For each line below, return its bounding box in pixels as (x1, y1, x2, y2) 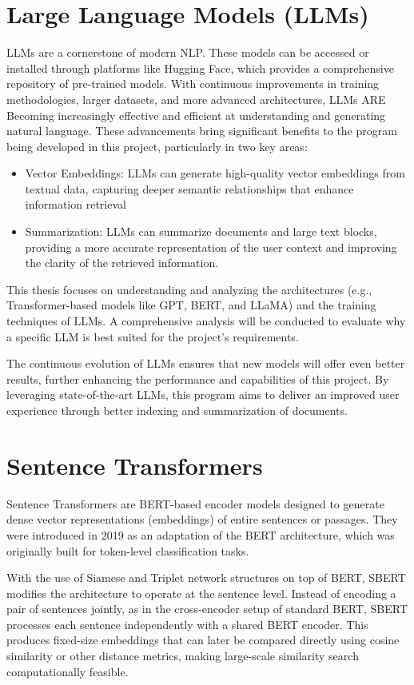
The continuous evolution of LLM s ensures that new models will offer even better (6, 355, 405, 372)
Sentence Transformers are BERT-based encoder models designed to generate (6, 495, 384, 512)
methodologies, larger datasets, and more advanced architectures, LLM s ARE (6, 90, 386, 107)
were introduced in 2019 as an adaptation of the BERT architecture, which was (6, 526, 395, 543)
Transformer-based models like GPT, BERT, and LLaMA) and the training (6, 297, 376, 313)
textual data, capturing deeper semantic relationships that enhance (25, 180, 354, 197)
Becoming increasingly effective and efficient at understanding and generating (6, 106, 386, 123)
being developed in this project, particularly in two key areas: (6, 137, 308, 154)
